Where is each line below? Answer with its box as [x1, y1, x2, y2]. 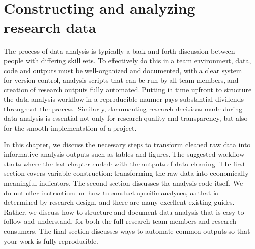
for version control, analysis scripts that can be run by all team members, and [4, 75, 239, 85]
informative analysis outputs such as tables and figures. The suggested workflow [4, 149, 245, 159]
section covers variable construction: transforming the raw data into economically [4, 168, 249, 178]
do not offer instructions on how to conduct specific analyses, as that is [4, 187, 218, 197]
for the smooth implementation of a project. [4, 123, 137, 133]
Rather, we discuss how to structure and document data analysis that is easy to [4, 206, 244, 217]
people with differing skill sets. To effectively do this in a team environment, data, [4, 55, 251, 65]
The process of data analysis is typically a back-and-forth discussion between [4, 46, 235, 56]
